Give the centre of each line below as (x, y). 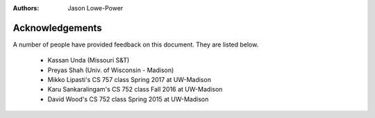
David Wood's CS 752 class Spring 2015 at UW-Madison (128, 99)
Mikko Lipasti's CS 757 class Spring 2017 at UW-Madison (130, 80)
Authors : (26, 8)
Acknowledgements (57, 28)
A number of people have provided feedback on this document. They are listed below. (136, 44)
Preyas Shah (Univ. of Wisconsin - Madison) (111, 70)
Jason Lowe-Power (95, 8)
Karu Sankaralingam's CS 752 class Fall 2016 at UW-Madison (135, 90)
